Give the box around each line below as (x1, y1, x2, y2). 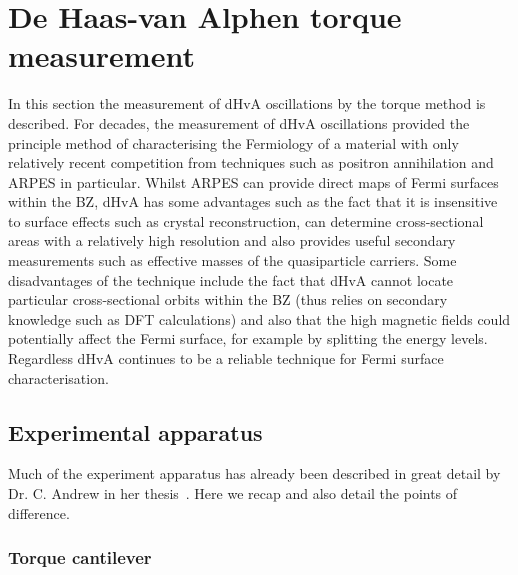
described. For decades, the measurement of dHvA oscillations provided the (8, 112, 470, 133)
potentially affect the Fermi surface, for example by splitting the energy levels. (8, 328, 488, 349)
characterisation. (8, 367, 109, 388)
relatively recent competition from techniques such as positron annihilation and (8, 152, 494, 173)
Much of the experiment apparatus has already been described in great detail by (8, 463, 501, 484)
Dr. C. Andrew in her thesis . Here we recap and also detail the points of (8, 483, 458, 504)
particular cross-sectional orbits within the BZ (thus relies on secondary (8, 289, 448, 310)
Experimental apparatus (8, 416, 263, 447)
